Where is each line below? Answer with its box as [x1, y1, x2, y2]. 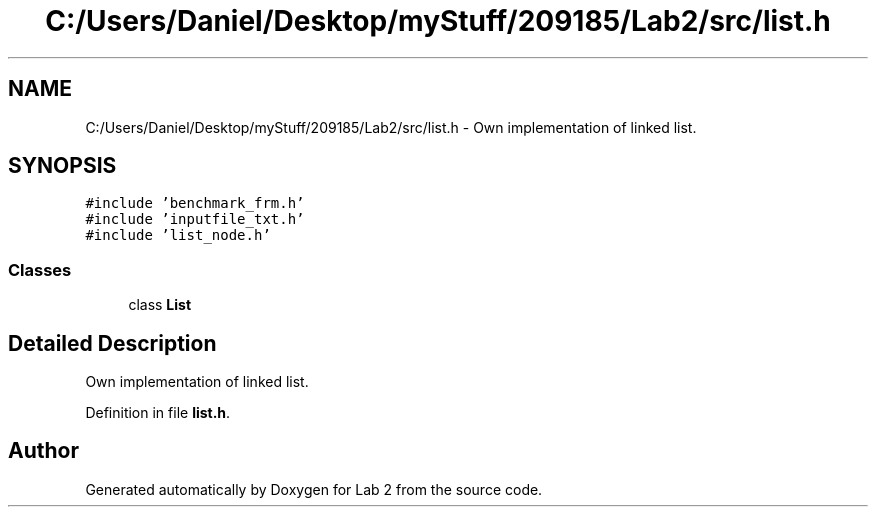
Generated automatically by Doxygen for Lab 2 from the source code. [85, 480, 543, 498]
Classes [8, 259, 72, 280]
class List [128, 296, 192, 314]
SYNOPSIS [8, 153, 117, 179]
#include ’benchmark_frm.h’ [85, 195, 305, 212]
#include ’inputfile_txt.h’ [85, 211, 305, 228]
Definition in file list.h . [85, 404, 231, 422]
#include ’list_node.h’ [85, 227, 271, 244]
